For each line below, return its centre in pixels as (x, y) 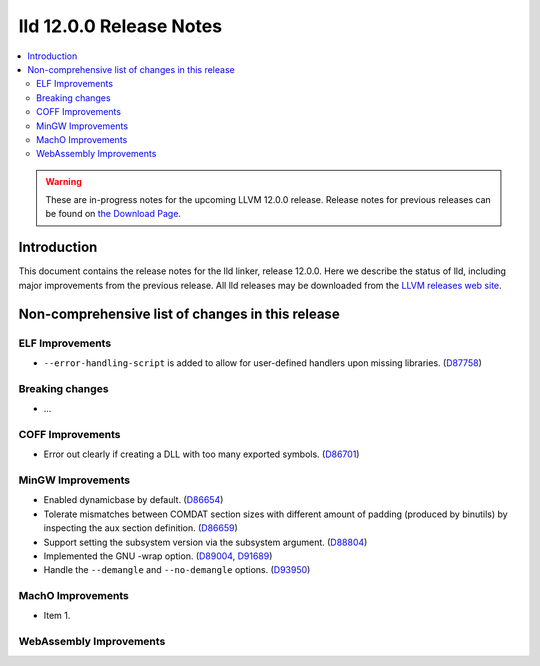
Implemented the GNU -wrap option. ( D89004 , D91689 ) (158, 556)
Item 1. (57, 616)
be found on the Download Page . (113, 214)
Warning (63, 181)
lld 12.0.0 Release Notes (120, 26)
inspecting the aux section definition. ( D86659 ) (141, 528)
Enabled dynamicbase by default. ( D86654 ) (133, 500)
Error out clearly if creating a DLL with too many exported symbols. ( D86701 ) (201, 454)
